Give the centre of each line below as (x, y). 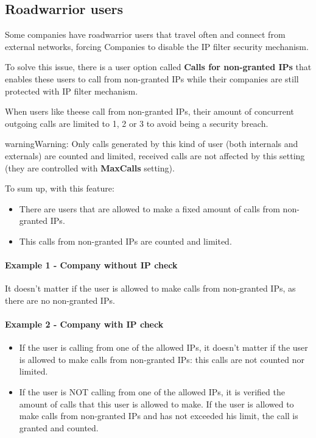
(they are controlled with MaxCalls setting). (90, 167)
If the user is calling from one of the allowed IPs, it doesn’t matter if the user (163, 347)
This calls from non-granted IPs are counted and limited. (125, 241)
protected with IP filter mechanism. (72, 91)
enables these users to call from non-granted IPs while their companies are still (152, 78)
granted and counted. (59, 427)
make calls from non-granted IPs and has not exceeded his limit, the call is (159, 416)
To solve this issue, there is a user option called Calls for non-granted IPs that (158, 67)
